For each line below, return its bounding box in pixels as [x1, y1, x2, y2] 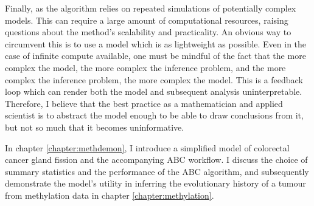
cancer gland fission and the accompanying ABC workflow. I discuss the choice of [5, 153, 308, 166]
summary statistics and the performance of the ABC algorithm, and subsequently [5, 165, 309, 177]
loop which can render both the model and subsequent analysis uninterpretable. [5, 85, 302, 98]
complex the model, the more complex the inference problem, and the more [5, 61, 286, 74]
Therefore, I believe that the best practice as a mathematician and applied [5, 97, 283, 109]
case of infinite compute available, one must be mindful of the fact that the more [5, 49, 306, 62]
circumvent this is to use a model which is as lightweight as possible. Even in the [5, 37, 307, 50]
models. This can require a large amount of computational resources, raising [5, 13, 288, 26]
